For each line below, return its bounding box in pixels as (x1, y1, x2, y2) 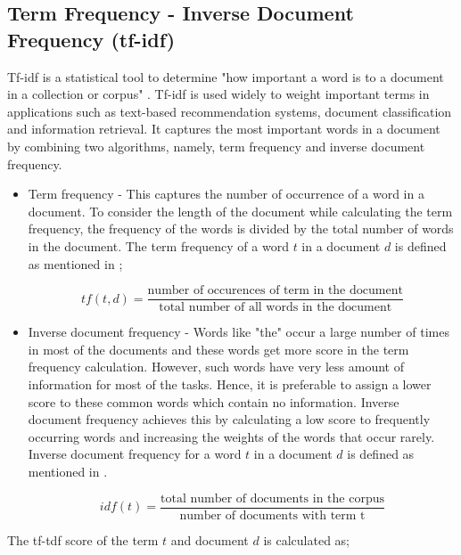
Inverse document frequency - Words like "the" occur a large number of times (28, 322, 449, 341)
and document (170, 530, 249, 549)
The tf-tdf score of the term (7, 530, 159, 549)
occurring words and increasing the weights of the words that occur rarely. (28, 427, 435, 445)
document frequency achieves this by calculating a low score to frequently (28, 410, 431, 428)
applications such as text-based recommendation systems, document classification (7, 102, 452, 120)
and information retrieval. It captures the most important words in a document (7, 119, 440, 138)
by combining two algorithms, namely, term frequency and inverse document (7, 136, 425, 155)
